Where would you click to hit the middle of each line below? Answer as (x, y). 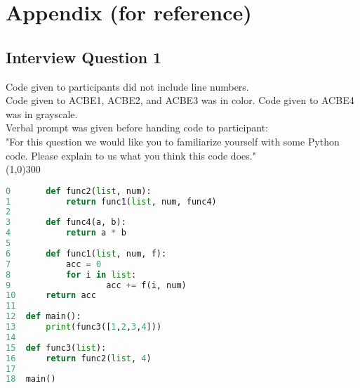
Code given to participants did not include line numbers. (127, 86)
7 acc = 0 (54, 264)
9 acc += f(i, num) (96, 285)
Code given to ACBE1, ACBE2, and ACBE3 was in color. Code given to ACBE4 (180, 100)
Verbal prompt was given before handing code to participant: (137, 128)
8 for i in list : (71, 274)
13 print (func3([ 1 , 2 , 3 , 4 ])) (84, 327)
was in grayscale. (42, 114)
